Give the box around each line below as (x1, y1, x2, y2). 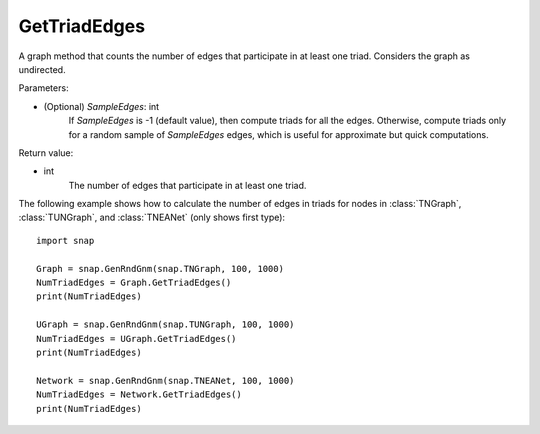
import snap (36, 235, 95, 246)
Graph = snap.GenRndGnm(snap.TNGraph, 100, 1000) (36, 263, 285, 274)
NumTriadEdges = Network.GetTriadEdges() (36, 389, 242, 400)
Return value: (18, 146, 74, 159)
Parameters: (18, 82, 69, 94)
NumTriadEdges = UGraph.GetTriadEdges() (36, 333, 237, 344)
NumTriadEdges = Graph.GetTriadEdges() (36, 277, 232, 289)
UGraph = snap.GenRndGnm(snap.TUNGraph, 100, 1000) (36, 319, 295, 330)
